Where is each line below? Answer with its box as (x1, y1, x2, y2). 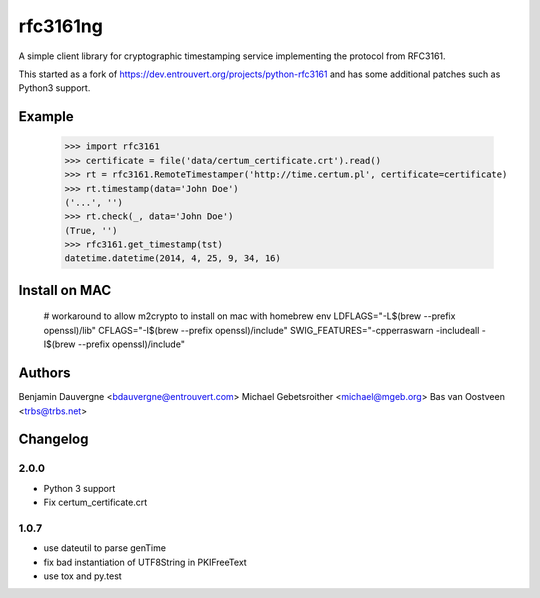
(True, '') (64, 225, 118, 236)
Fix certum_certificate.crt (43, 496, 148, 509)
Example (18, 108, 74, 125)
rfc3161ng (18, 15, 104, 37)
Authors (18, 365, 71, 382)
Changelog (18, 431, 89, 448)
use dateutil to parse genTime (43, 542, 167, 554)
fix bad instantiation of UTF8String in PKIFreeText (43, 556, 247, 568)
